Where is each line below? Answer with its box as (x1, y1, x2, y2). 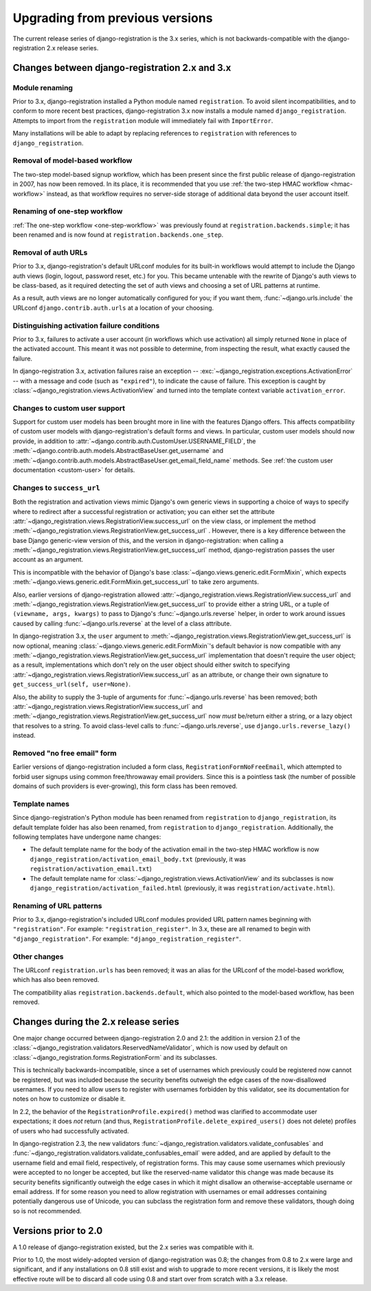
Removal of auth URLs (12, 248, 88, 257)
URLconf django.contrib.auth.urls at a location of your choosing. (12, 303, 214, 312)
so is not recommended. (12, 1206, 82, 1215)
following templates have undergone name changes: (12, 833, 161, 841)
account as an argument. (12, 555, 84, 564)
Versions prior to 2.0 (12, 1225, 103, 1237)
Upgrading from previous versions (12, 10, 213, 25)
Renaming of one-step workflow (12, 206, 123, 216)
